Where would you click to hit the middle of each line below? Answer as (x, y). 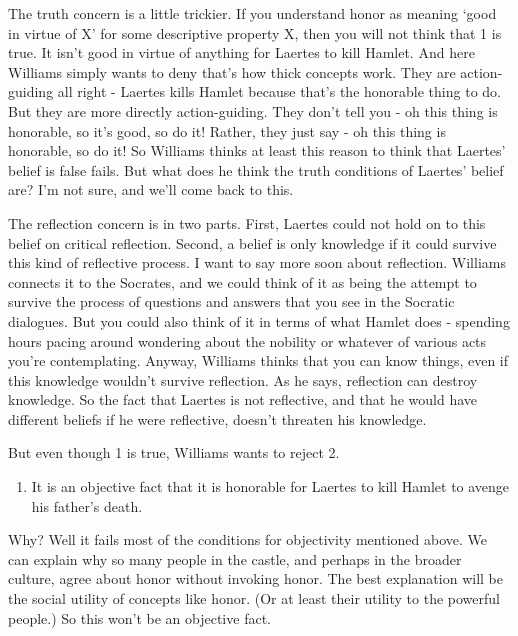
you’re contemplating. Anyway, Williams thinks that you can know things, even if (258, 360)
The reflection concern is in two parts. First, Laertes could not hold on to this (247, 222)
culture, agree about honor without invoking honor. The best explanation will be (255, 578)
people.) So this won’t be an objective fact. (139, 617)
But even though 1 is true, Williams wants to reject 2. (174, 452)
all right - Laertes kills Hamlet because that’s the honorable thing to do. (279, 91)
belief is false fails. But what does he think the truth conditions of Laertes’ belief (256, 169)
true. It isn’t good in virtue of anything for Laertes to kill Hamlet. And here (241, 52)
